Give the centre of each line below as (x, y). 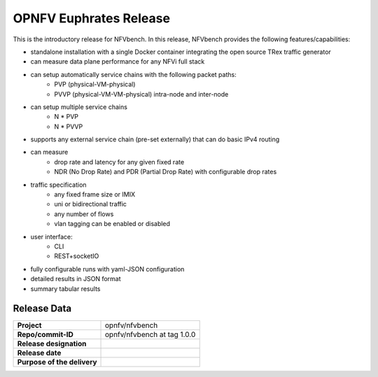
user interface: (51, 236)
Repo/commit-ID (45, 334)
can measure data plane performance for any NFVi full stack (118, 62)
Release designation (52, 344)
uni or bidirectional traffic (91, 204)
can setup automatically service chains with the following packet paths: (134, 74)
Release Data (42, 309)
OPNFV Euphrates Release (92, 18)
